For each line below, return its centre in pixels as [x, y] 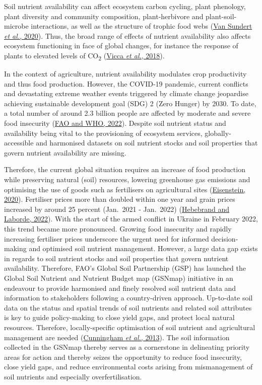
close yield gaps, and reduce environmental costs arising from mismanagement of [128, 367]
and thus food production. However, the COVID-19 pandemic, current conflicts [126, 83]
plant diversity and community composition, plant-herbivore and [104, 16]
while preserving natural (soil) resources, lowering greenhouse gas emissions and [127, 179]
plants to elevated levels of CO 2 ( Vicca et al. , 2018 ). [84, 56]
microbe [16, 26]
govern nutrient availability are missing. [65, 152]
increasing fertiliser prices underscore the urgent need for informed [107, 238]
